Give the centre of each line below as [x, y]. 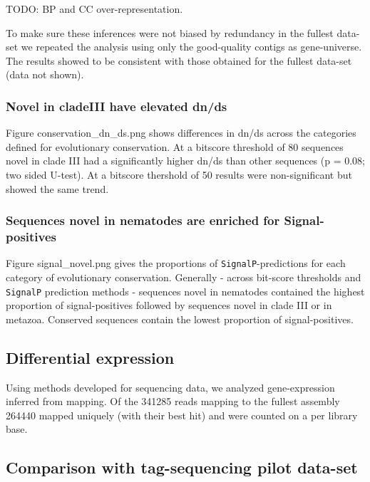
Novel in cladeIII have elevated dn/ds [117, 106]
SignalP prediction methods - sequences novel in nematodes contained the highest [185, 291]
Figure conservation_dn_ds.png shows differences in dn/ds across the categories [181, 133]
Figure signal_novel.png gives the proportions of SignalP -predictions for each [176, 263]
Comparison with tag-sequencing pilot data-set [182, 467]
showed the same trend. [57, 188]
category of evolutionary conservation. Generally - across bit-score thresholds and [184, 277]
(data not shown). [45, 74]
